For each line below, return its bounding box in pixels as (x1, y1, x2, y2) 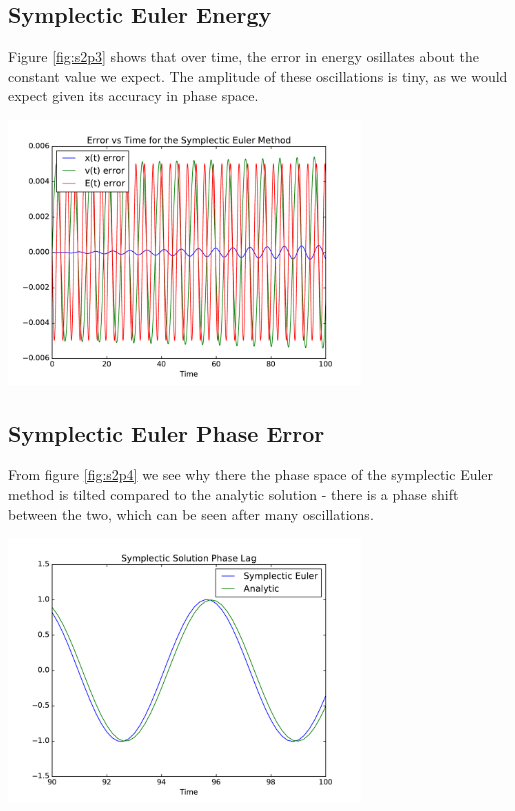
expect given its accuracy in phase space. (8, 85, 259, 106)
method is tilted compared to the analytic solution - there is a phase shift (8, 483, 459, 504)
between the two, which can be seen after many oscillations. (8, 503, 374, 524)
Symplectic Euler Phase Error (8, 417, 325, 448)
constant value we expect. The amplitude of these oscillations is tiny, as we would (8, 65, 508, 86)
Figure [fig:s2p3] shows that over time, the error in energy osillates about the (8, 46, 479, 67)
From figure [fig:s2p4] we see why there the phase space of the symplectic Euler (8, 464, 494, 485)
